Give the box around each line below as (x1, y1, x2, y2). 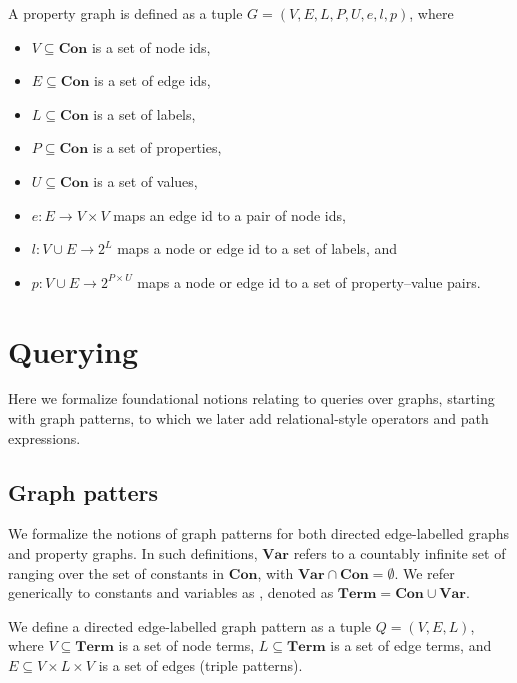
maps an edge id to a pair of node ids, (113, 204, 346, 225)
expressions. (8, 427, 81, 448)
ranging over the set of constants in (8, 562, 225, 583)
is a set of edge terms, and (330, 635, 492, 656)
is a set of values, (93, 170, 198, 191)
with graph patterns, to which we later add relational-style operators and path (8, 408, 489, 429)
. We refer (394, 562, 455, 583)
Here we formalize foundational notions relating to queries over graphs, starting (8, 388, 495, 409)
